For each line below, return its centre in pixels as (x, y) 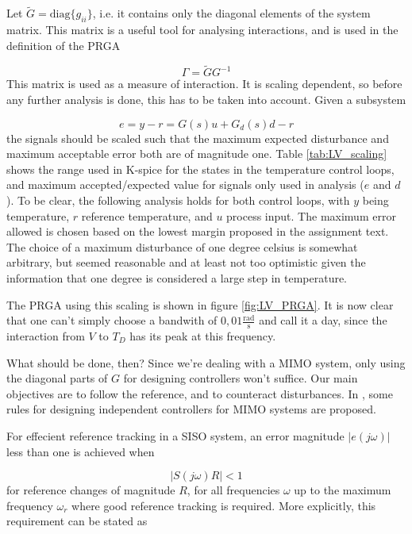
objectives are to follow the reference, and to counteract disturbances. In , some (200, 393)
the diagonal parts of (57, 378)
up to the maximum (343, 490)
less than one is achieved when (81, 451)
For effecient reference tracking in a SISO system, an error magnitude (175, 435)
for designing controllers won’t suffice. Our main (241, 378)
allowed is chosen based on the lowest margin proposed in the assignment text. (198, 231)
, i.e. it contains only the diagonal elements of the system (231, 13)
